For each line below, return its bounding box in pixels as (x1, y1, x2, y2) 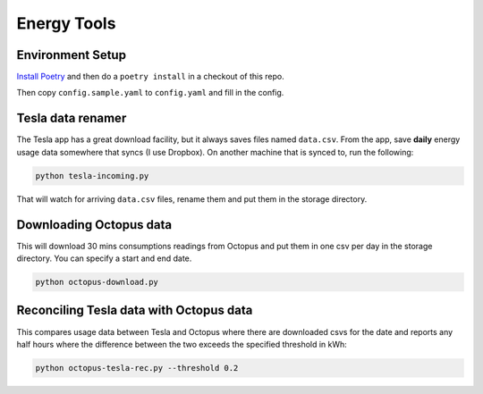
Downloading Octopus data (16, 217, 173, 232)
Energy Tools (16, 13, 116, 33)
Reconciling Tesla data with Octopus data (16, 303, 253, 318)
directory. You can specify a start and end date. (16, 253, 192, 264)
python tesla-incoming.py (35, 171, 149, 180)
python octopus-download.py (35, 277, 158, 287)
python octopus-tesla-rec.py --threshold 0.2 (35, 363, 239, 373)
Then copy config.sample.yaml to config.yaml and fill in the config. (16, 88, 284, 98)
